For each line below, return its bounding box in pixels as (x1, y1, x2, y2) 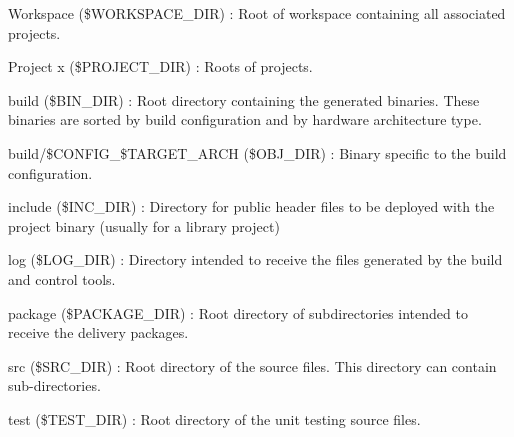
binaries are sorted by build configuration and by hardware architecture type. (8, 109, 482, 130)
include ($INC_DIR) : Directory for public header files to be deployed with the (8, 196, 495, 217)
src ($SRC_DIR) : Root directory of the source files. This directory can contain (8, 355, 497, 376)
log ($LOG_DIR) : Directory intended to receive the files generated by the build (8, 249, 503, 270)
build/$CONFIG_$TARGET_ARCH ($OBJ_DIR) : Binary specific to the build (8, 142, 507, 163)
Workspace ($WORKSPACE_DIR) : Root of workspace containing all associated (8, 3, 506, 23)
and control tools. (8, 268, 116, 289)
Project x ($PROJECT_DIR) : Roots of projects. (8, 56, 313, 77)
